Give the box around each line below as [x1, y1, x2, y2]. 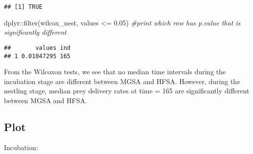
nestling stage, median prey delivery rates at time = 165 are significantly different [4, 86, 250, 96]
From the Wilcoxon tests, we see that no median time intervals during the [4, 66, 226, 77]
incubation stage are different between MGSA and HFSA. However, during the [4, 76, 240, 86]
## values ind [4, 44, 71, 51]
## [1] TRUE [4, 3, 43, 10]
